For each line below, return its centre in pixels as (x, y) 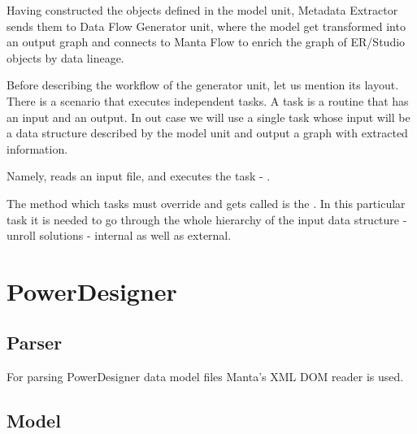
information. (37, 148)
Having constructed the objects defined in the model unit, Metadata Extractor (202, 10)
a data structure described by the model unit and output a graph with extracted (207, 133)
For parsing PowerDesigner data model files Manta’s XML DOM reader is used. (205, 377)
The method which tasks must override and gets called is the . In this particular (206, 203)
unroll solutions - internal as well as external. (119, 235)
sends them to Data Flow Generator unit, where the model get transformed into (206, 26)
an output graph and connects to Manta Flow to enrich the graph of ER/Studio (206, 42)
